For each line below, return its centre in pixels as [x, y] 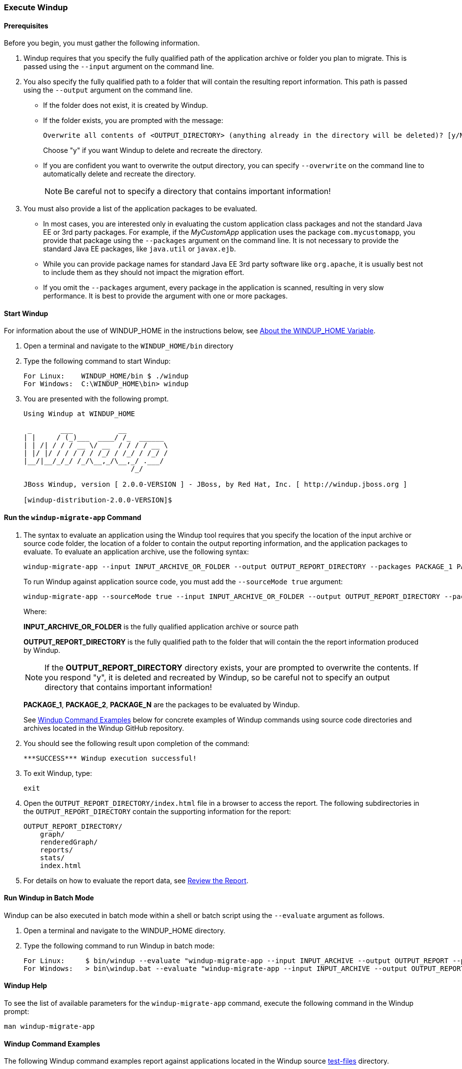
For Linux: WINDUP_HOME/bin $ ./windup [106, 376]
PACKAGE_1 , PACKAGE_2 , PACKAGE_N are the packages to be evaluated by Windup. [162, 704]
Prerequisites [26, 25]
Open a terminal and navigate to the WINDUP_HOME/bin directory [128, 346]
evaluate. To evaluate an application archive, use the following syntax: [136, 551]
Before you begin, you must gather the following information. [102, 43]
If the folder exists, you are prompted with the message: [133, 121]
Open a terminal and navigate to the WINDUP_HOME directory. [125, 930]
